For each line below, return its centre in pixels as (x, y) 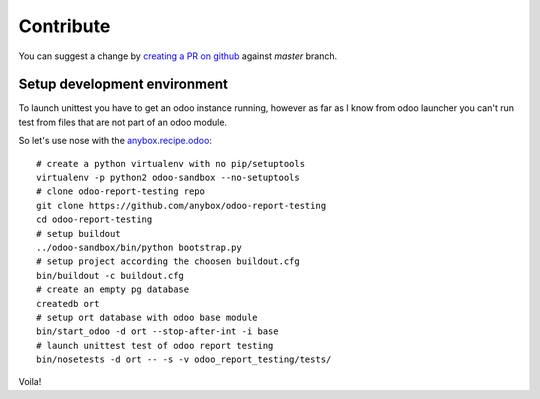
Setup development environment (123, 84)
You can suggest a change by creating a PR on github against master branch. (178, 56)
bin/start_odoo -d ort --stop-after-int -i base (157, 331)
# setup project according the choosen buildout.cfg (168, 261)
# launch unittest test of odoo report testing (155, 345)
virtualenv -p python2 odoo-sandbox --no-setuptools (168, 178)
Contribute (64, 26)
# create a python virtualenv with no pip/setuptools (170, 163)
